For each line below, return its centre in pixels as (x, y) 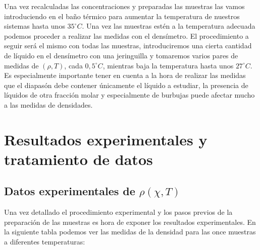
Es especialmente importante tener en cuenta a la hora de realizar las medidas (125, 75)
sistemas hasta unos (35, 26)
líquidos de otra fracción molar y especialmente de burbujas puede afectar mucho (129, 95)
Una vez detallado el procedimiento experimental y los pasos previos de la (118, 212)
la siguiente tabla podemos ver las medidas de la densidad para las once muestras (130, 232)
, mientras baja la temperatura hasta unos (168, 65)
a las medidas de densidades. (48, 104)
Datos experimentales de (70, 191)
